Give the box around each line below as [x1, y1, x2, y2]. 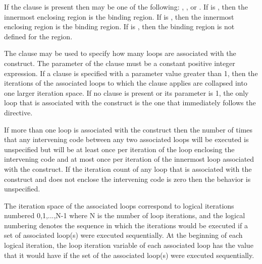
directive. [4, 107, 33, 117]
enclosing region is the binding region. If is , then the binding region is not [4, 21, 235, 32]
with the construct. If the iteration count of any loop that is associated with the [4, 163, 252, 174]
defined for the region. [4, 31, 73, 41]
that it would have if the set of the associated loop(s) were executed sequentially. [4, 249, 254, 260]
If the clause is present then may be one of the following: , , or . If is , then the [4, 2, 248, 12]
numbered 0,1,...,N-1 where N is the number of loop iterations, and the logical [4, 210, 245, 221]
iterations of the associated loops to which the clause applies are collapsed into [4, 78, 247, 88]
